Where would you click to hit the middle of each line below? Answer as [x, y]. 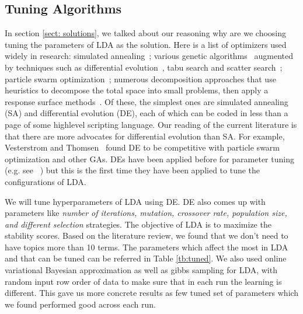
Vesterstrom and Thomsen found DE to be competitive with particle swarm [142, 147]
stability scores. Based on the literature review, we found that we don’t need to [147, 235]
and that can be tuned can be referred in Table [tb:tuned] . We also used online [146, 258]
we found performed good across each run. [80, 304]
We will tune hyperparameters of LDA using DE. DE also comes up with [135, 201]
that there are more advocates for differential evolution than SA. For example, [145, 136]
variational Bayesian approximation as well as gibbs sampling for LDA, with [141, 270]
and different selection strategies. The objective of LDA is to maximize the [138, 224]
